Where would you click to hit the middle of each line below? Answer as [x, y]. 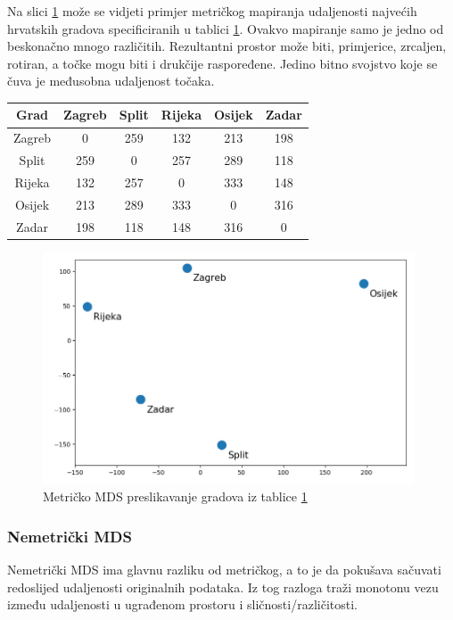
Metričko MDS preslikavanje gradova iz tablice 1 [175, 496]
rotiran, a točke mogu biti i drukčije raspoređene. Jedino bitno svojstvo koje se [222, 63]
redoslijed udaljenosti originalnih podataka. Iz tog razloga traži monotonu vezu [223, 587]
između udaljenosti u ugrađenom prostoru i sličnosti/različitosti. [182, 604]
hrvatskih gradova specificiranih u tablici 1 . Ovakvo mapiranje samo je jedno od [226, 28]
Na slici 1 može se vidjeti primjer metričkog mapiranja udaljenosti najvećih [212, 11]
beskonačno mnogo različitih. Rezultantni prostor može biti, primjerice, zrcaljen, [227, 46]
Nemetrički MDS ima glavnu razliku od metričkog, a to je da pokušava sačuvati [224, 570]
